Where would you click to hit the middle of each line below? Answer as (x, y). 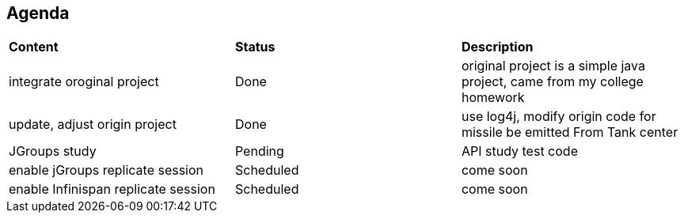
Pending (259, 151)
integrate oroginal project (84, 82)
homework (493, 98)
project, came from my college (552, 82)
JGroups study (53, 151)
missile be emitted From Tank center (570, 132)
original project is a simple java (553, 66)
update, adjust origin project (93, 125)
